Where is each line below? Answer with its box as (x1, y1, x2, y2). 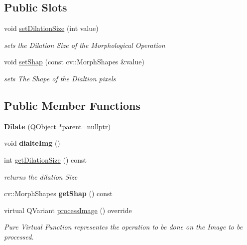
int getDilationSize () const (4, 154, 87, 165)
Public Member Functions (4, 97, 140, 113)
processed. (4, 231, 34, 242)
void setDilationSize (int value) (4, 23, 99, 33)
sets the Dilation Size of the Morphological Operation (4, 39, 165, 50)
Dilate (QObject (4, 121, 56, 131)
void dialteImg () (4, 138, 60, 148)
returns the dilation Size (4, 171, 78, 182)
